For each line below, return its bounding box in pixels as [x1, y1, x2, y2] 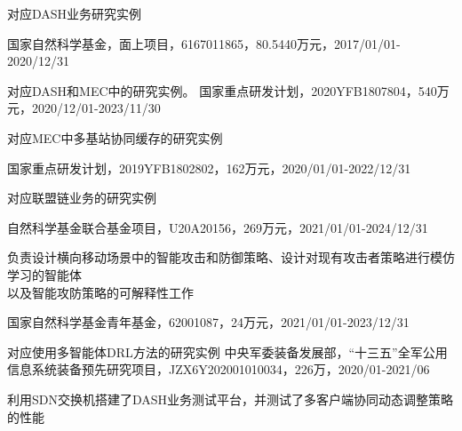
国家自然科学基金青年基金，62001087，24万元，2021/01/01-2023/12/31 [7, 313, 410, 331]
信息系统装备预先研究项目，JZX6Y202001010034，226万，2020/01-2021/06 [7, 360, 430, 379]
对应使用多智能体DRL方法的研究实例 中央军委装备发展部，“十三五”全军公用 [7, 342, 448, 361]
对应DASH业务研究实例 [7, 4, 142, 22]
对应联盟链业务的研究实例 [7, 188, 156, 207]
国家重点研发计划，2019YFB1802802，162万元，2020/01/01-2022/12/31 [7, 158, 411, 177]
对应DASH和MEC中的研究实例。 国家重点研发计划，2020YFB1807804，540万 [7, 81, 450, 100]
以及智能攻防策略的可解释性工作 [7, 283, 194, 301]
